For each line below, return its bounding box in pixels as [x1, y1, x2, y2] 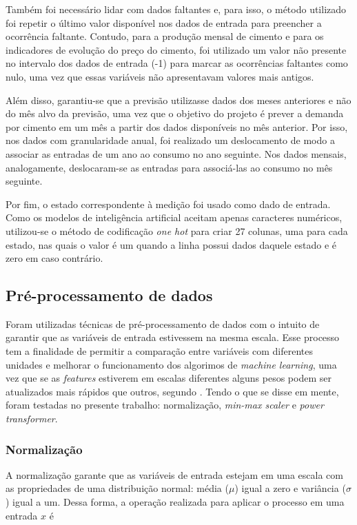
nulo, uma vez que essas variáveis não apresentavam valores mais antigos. [6, 69, 314, 83]
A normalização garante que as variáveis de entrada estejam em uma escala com [6, 467, 343, 482]
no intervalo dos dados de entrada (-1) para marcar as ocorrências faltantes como [6, 56, 348, 70]
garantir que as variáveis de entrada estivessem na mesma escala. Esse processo [6, 330, 340, 344]
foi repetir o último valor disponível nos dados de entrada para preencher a [6, 15, 322, 30]
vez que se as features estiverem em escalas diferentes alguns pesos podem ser [6, 371, 331, 385]
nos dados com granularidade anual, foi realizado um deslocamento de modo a [6, 133, 335, 147]
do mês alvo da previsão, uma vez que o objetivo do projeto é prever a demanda [6, 106, 344, 121]
